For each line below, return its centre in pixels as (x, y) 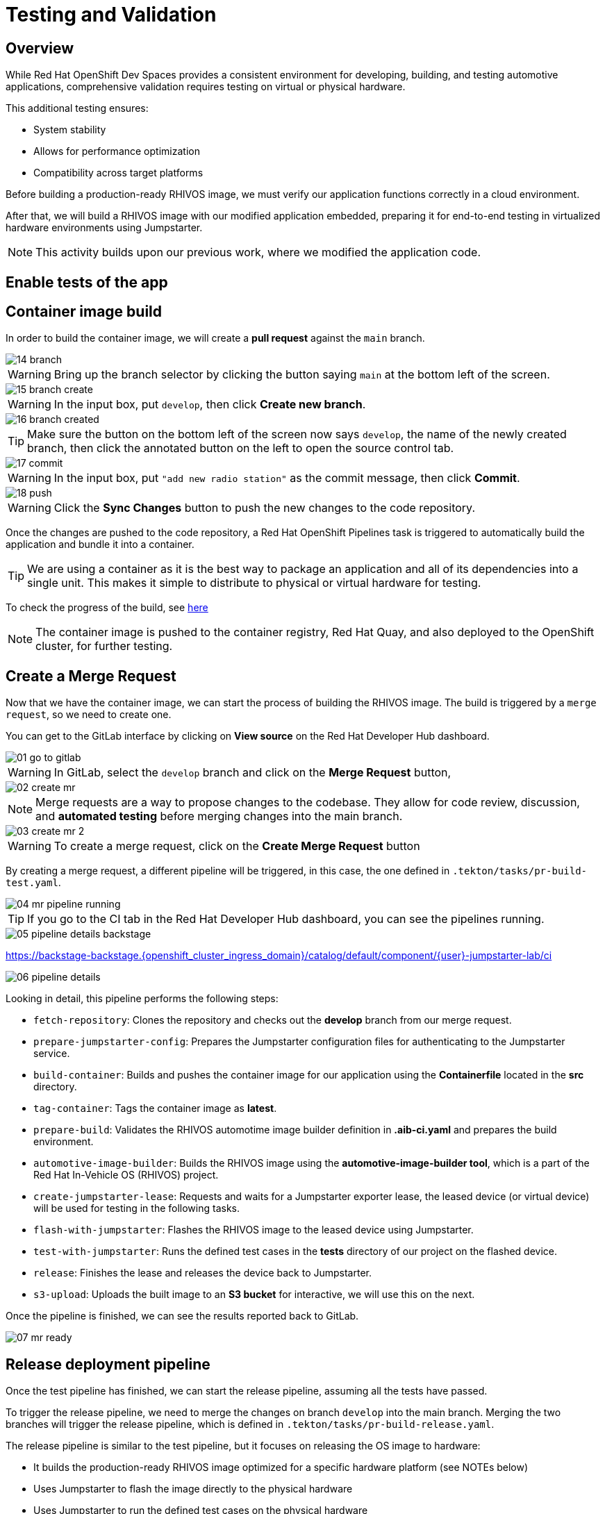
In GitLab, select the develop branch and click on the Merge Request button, (252, 773)
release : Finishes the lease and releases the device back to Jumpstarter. (202, 1273)
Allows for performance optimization (117, 151)
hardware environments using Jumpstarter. (104, 228)
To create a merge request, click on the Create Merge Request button (237, 846)
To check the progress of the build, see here (107, 608)
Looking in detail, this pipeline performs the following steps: (142, 999)
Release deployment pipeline (108, 1364)
